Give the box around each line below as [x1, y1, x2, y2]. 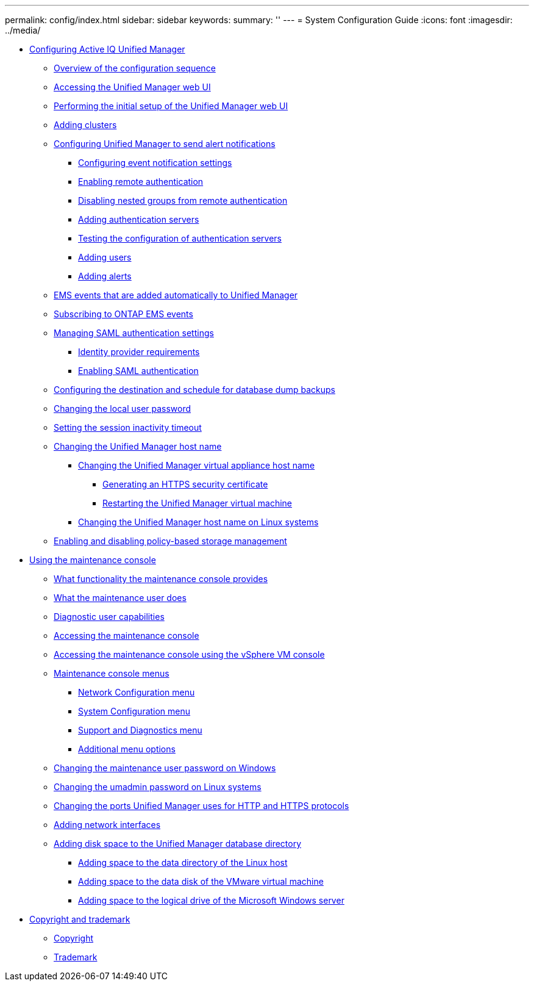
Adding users [78, 252, 132, 262]
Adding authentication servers [78, 214, 199, 225]
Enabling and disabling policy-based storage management [54, 536, 287, 546]
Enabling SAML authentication [78, 365, 199, 376]
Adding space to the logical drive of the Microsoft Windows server [78, 895, 344, 905]
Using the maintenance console [29, 555, 156, 565]
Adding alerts [78, 271, 132, 281]
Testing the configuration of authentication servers [78, 233, 282, 243]
